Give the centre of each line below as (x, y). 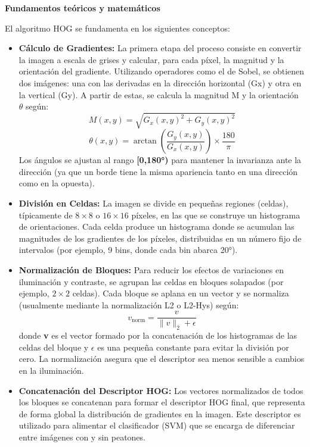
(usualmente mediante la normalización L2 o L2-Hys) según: (129, 304)
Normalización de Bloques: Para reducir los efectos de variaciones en (151, 270)
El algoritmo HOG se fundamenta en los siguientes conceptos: (117, 28)
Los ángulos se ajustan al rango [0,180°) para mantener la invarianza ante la (160, 160)
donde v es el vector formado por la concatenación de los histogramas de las (158, 335)
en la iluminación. (51, 371)
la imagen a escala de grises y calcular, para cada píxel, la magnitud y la (151, 59)
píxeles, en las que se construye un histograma (216, 215)
